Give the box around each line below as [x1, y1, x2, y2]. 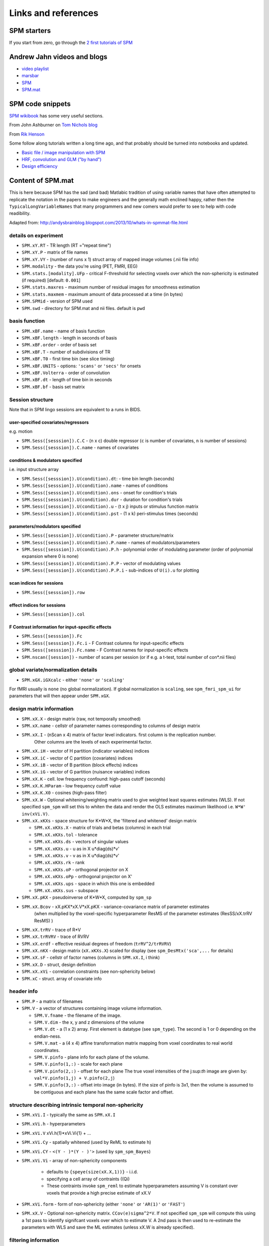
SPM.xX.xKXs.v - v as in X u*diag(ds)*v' [34, 853, 120, 858]
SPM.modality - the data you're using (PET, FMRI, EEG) [21, 263, 138, 269]
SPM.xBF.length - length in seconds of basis [21, 335, 117, 341]
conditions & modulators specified [9, 458, 82, 464]
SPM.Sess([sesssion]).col [21, 611, 85, 617]
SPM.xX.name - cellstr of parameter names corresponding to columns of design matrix [21, 723, 200, 729]
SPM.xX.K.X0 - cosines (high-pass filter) [21, 790, 107, 796]
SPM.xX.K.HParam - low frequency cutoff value [21, 783, 121, 789]
